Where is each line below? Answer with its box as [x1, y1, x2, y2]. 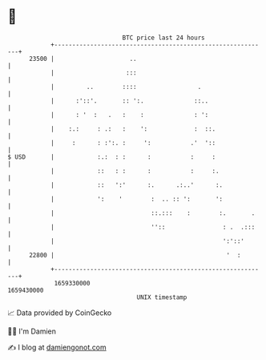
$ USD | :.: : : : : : [7, 152, 216, 161]
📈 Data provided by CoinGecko [7, 308, 112, 318]
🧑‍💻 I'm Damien [7, 326, 57, 336]
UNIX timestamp [136, 293, 187, 301]
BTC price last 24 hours [122, 34, 205, 42]
